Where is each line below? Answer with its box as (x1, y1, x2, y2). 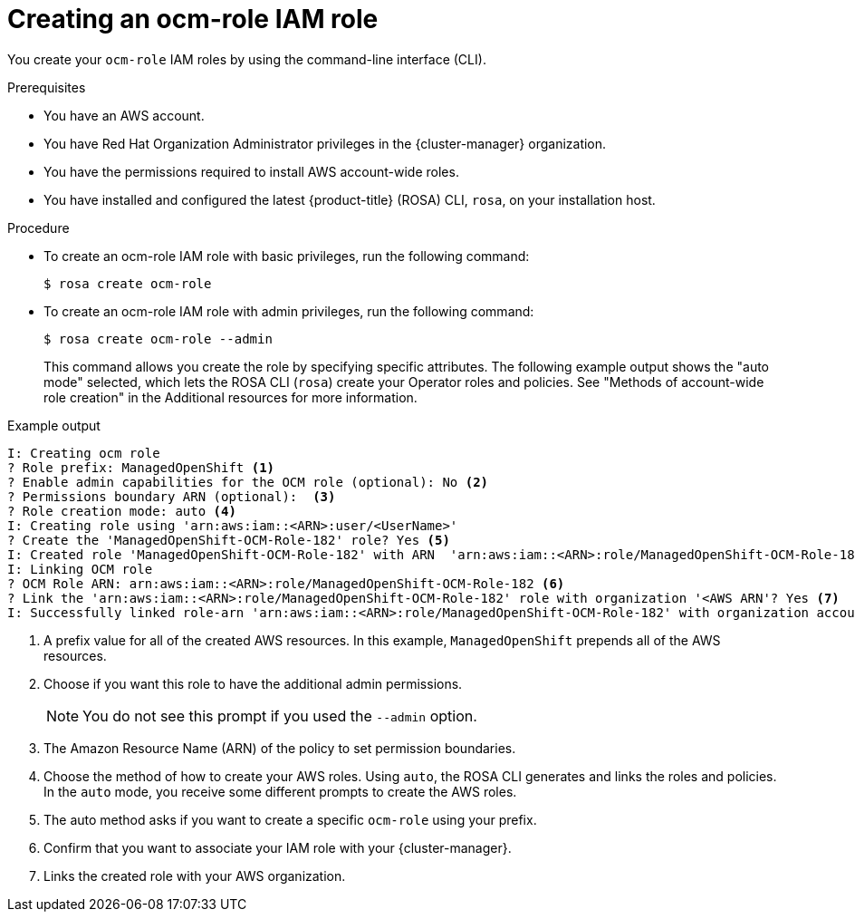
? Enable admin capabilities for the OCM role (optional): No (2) (7, 474, 489, 489)
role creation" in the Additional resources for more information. (43, 389, 418, 405)
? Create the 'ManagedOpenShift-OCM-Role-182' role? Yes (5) (7, 532, 450, 547)
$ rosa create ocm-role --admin (43, 331, 273, 346)
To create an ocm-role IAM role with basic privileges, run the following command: (43, 247, 530, 264)
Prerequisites (7, 79, 86, 95)
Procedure (7, 219, 70, 236)
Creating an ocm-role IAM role (7, 4, 379, 34)
